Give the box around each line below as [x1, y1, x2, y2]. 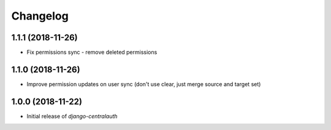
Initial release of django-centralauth [26, 112, 118, 120]
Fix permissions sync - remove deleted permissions [26, 49, 158, 56]
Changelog [11, 9, 69, 23]
